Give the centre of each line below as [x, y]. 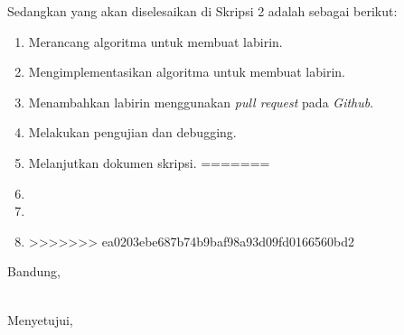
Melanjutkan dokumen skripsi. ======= [149, 162]
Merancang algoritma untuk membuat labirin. [155, 41]
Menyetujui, [40, 319]
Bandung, [34, 271]
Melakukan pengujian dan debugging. [132, 132]
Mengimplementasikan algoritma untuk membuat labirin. [187, 72]
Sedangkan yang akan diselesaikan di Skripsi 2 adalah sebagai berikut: [202, 11]
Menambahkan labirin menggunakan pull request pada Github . [201, 102]
